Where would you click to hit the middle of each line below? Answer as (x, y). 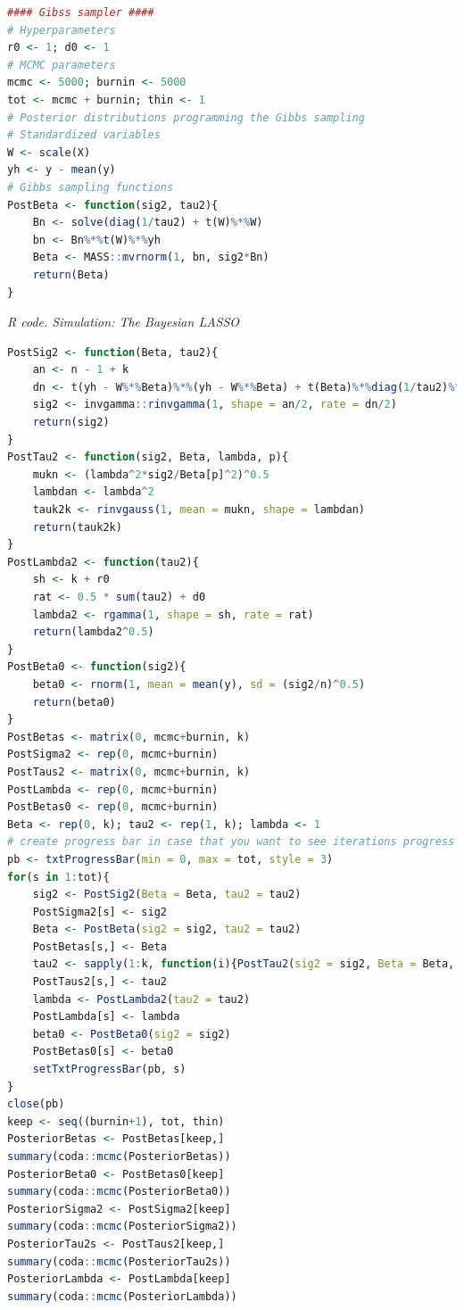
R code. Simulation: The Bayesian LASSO (124, 322)
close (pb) (36, 1104)
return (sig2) (71, 423)
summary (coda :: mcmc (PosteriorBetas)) (119, 1157)
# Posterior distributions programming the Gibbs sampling (186, 117)
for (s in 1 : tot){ (58, 877)
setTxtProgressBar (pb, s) (109, 1070)
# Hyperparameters (62, 30)
